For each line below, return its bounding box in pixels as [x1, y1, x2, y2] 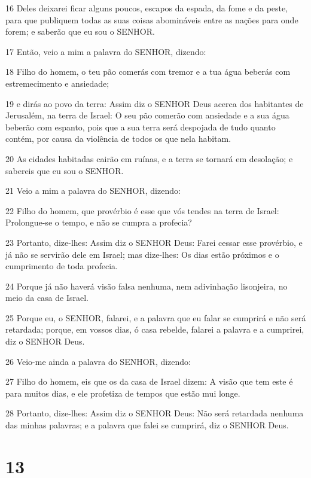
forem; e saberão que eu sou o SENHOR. [5, 25, 155, 38]
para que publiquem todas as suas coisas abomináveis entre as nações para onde [5, 13, 298, 26]
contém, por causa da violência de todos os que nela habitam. [5, 132, 231, 145]
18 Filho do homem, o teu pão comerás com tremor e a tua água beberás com [5, 65, 291, 78]
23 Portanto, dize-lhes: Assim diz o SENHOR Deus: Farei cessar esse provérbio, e [5, 236, 303, 248]
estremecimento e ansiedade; [5, 77, 109, 89]
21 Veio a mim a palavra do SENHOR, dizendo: [5, 184, 181, 197]
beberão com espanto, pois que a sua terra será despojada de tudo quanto [5, 120, 276, 133]
